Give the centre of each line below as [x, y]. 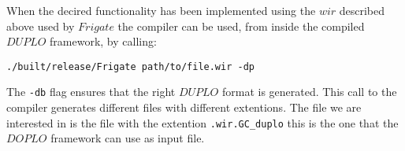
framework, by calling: [103, 41]
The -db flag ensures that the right [91, 92]
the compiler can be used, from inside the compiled [241, 26]
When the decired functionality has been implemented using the [161, 10]
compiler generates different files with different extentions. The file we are [184, 107]
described [362, 10]
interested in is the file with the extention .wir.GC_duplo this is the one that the [202, 122]
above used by [41, 26]
